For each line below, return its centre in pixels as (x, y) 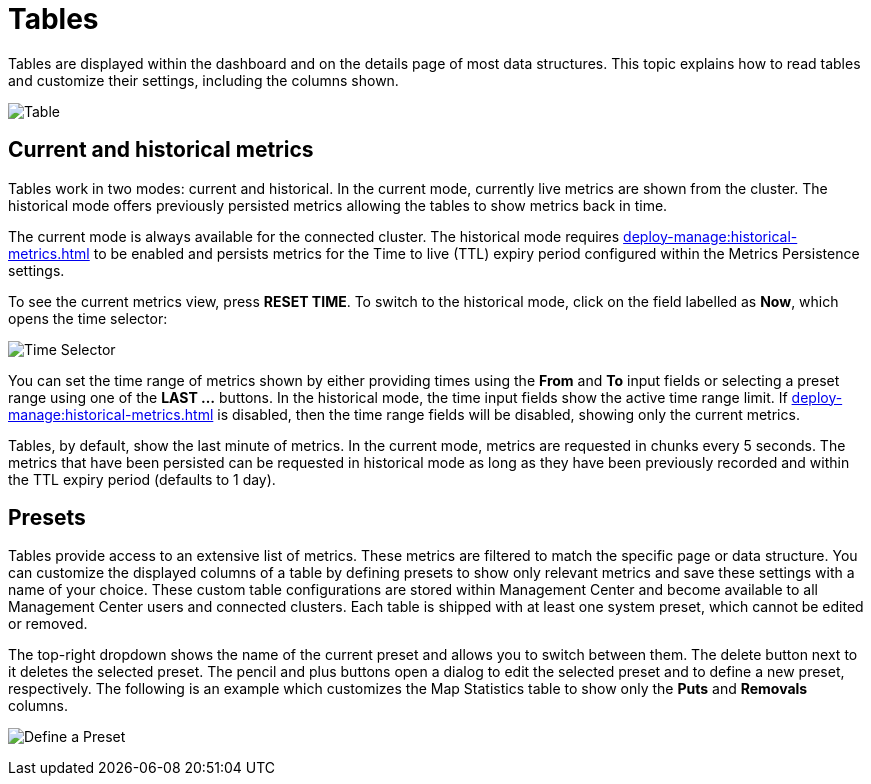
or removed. (48, 624)
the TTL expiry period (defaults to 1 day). (142, 479)
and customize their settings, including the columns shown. (203, 80)
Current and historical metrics (161, 150)
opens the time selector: (88, 318)
